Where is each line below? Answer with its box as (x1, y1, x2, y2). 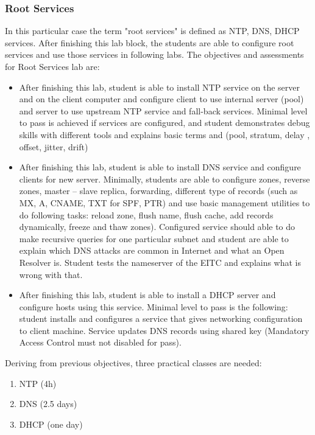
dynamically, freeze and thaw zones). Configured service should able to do (19, 220, 296, 233)
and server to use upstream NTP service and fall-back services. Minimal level (19, 104, 308, 117)
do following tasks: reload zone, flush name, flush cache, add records (19, 208, 274, 221)
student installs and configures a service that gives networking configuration (19, 312, 303, 325)
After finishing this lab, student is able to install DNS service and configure (19, 161, 301, 173)
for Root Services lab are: (5, 60, 100, 72)
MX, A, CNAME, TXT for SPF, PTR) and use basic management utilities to (19, 196, 310, 209)
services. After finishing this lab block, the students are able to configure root (5, 36, 294, 49)
